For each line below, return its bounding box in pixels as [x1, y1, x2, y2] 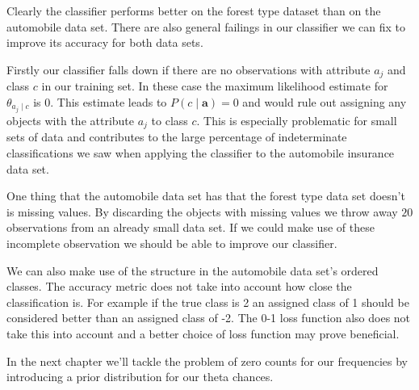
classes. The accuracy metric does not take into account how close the [6, 278, 352, 295]
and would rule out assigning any [242, 93, 407, 110]
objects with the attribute [6, 111, 135, 128]
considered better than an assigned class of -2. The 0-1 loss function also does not [6, 309, 411, 326]
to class [151, 111, 188, 128]
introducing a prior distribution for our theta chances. [6, 368, 274, 385]
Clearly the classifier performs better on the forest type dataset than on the [6, 2, 381, 19]
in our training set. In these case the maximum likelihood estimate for [41, 78, 388, 94]
